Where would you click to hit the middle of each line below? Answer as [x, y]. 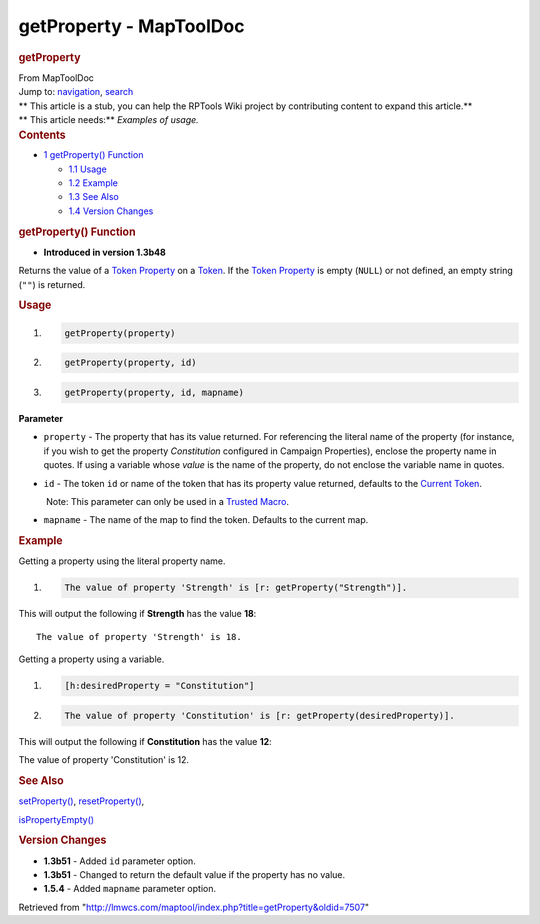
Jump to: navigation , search [76, 92]
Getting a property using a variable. [91, 659]
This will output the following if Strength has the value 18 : [137, 614]
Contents [42, 135]
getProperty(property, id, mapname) [154, 393]
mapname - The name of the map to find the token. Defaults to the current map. [206, 520]
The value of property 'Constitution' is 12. [104, 760]
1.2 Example [93, 183]
